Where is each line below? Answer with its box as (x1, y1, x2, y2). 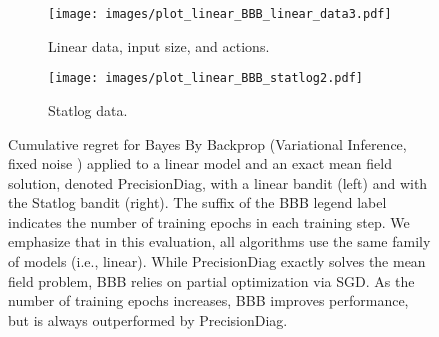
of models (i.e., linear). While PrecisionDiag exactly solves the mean (8, 251, 426, 272)
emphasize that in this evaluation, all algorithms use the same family (8, 231, 431, 252)
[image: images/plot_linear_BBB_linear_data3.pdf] (48, 7, 392, 21)
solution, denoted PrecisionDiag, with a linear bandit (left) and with (8, 172, 428, 193)
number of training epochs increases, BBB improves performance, (8, 290, 409, 311)
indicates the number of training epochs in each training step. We (8, 211, 410, 232)
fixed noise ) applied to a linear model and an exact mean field (8, 153, 392, 174)
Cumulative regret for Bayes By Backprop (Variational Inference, (8, 133, 407, 154)
